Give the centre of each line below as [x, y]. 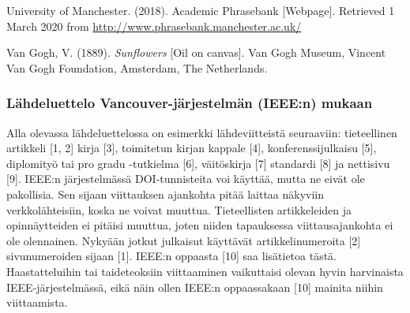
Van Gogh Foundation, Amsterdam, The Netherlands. [137, 67]
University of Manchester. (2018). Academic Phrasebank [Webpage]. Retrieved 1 [201, 10]
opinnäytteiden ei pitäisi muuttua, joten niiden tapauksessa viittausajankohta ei [200, 225]
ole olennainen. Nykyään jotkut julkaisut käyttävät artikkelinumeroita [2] [184, 240]
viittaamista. [37, 302]
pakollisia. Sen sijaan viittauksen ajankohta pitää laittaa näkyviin [166, 194]
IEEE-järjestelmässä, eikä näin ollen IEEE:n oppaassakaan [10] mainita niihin [195, 287]
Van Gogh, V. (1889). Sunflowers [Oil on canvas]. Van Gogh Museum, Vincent [196, 52]
